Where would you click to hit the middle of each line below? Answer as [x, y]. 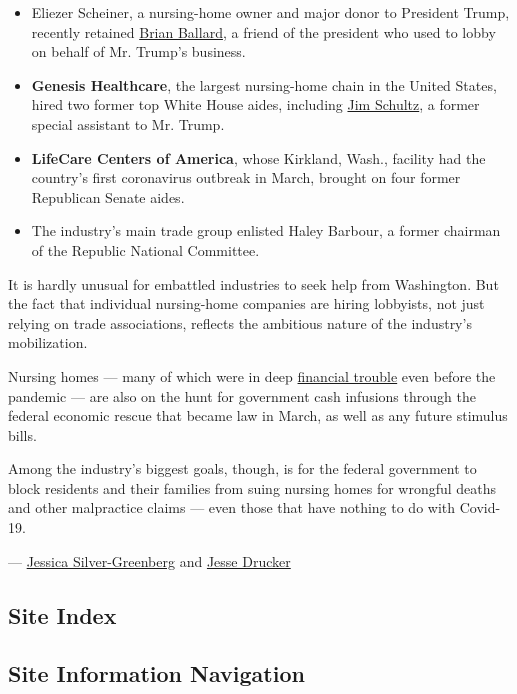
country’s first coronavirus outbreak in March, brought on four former [246, 177]
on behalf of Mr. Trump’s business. [138, 51]
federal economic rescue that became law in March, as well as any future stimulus [258, 415]
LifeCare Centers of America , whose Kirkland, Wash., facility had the [258, 157]
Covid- [480, 507]
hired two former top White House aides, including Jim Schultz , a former [255, 104]
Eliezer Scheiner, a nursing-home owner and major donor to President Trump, [270, 12]
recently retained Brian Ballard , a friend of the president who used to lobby [263, 31]
